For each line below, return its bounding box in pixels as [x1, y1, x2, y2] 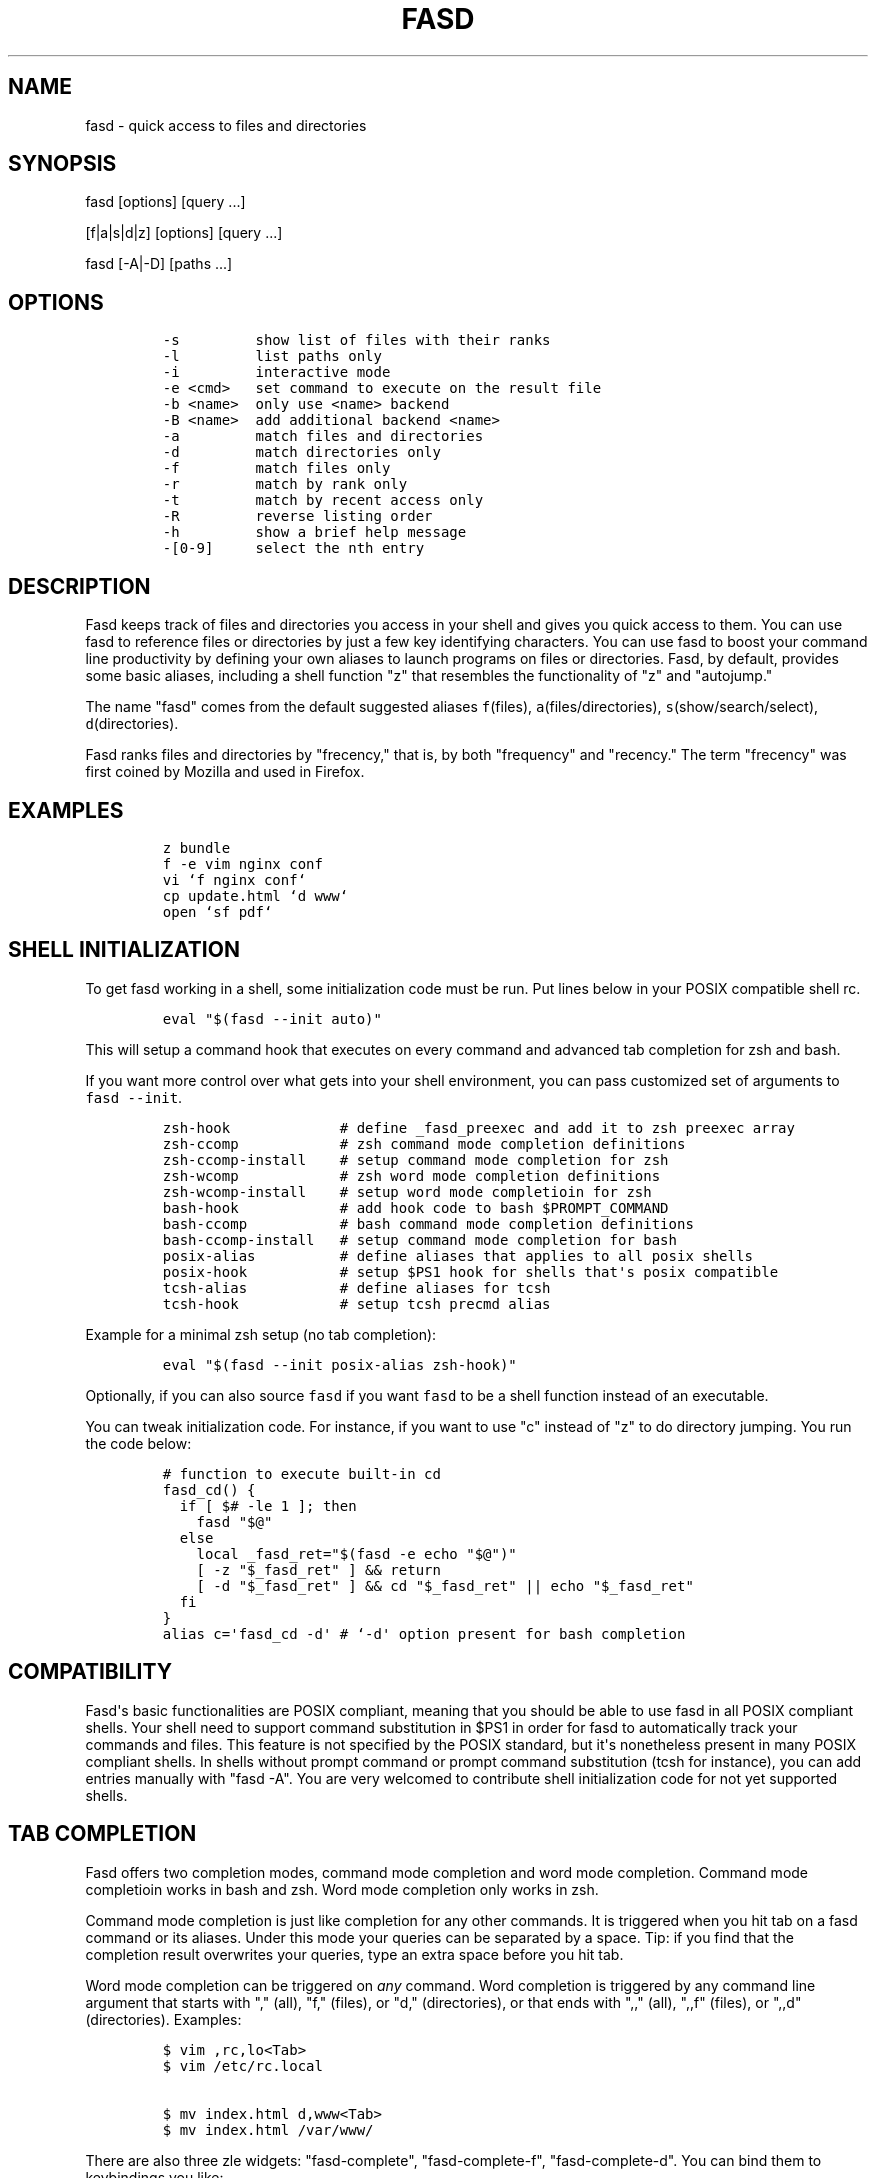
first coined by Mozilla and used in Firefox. [85, 763, 365, 781]
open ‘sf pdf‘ [162, 903, 273, 920]
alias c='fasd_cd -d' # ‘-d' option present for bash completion [162, 1625, 686, 1642]
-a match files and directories [162, 428, 484, 445]
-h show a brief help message [162, 524, 467, 541]
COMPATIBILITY [8, 1659, 172, 1685]
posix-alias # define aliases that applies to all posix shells [162, 1247, 753, 1264]
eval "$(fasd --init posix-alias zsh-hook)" [162, 1356, 517, 1373]
